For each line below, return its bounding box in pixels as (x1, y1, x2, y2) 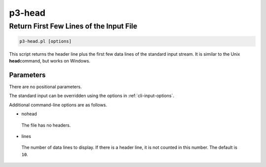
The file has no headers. (21, 122, 71, 128)
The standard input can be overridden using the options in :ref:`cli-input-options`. (9, 93, 174, 99)
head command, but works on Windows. (9, 58, 91, 64)
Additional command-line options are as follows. (9, 101, 107, 108)
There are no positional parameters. (9, 84, 82, 90)
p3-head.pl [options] (19, 38, 72, 44)
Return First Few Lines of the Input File (9, 22, 137, 31)
